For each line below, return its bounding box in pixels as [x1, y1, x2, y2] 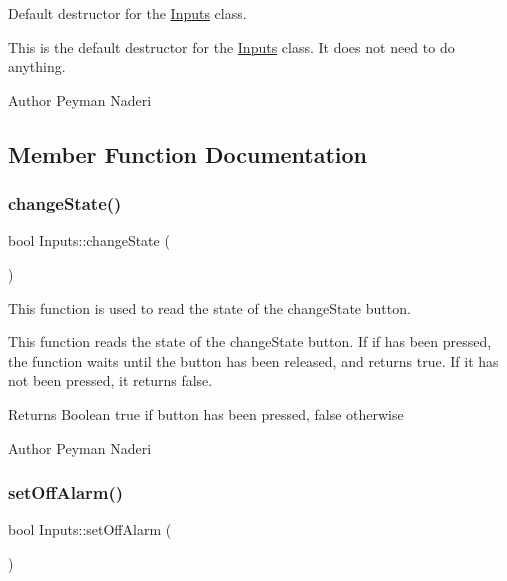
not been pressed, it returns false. [8, 370, 213, 391]
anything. [8, 56, 66, 77]
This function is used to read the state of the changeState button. [8, 297, 411, 318]
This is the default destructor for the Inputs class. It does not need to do [8, 36, 455, 57]
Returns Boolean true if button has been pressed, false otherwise [8, 403, 404, 424]
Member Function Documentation [8, 138, 368, 169]
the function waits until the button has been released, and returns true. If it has [8, 350, 499, 371]
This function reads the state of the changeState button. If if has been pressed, [8, 331, 492, 352]
